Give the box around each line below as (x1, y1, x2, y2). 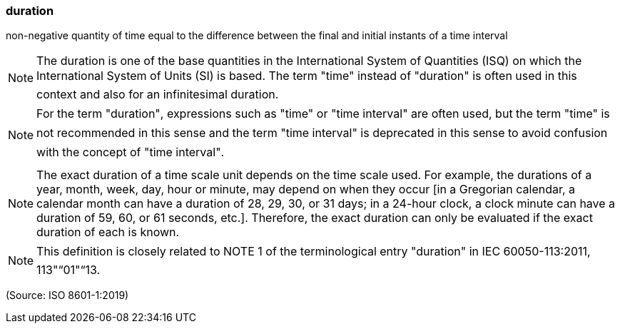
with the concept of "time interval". (36, 145, 225, 160)
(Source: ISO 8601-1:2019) (6, 289, 129, 302)
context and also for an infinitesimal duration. (36, 87, 279, 102)
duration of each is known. (36, 225, 180, 240)
